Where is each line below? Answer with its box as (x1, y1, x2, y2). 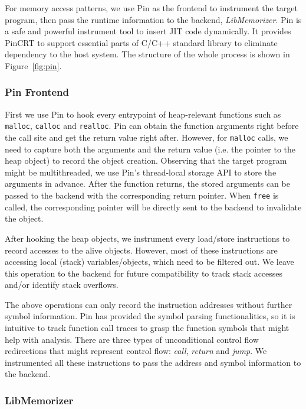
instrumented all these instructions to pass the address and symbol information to (5, 356, 301, 368)
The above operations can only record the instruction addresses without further (5, 298, 292, 310)
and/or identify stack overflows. (5, 278, 119, 291)
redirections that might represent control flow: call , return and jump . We (5, 345, 267, 357)
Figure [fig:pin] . (5, 59, 62, 72)
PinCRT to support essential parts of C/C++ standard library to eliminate (5, 36, 278, 48)
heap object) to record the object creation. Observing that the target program (5, 154, 287, 167)
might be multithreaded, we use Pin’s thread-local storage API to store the (5, 165, 277, 178)
